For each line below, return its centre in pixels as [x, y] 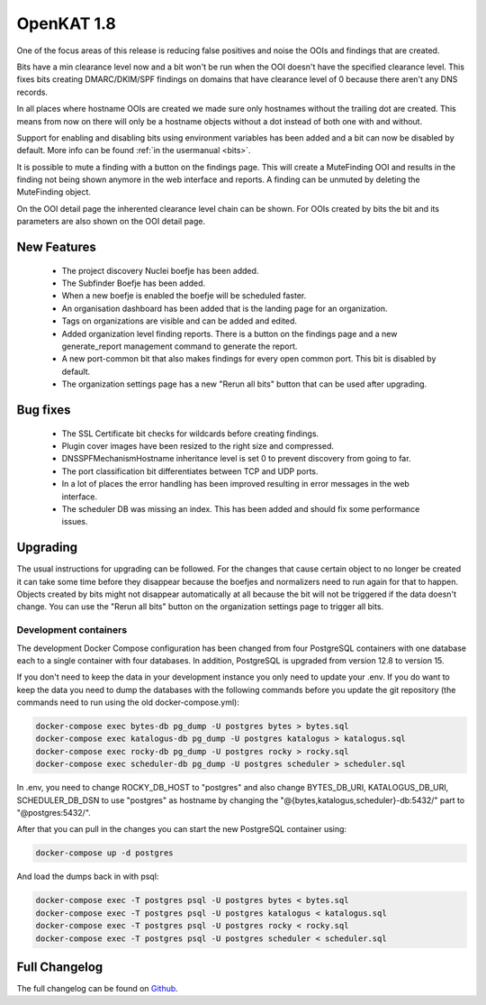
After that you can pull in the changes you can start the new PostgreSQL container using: [181, 829]
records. [32, 92]
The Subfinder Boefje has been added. [134, 283]
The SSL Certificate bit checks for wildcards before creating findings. [190, 434]
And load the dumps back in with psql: [88, 877]
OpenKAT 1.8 [67, 23]
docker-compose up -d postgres [105, 853]
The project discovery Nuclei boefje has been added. [160, 270]
